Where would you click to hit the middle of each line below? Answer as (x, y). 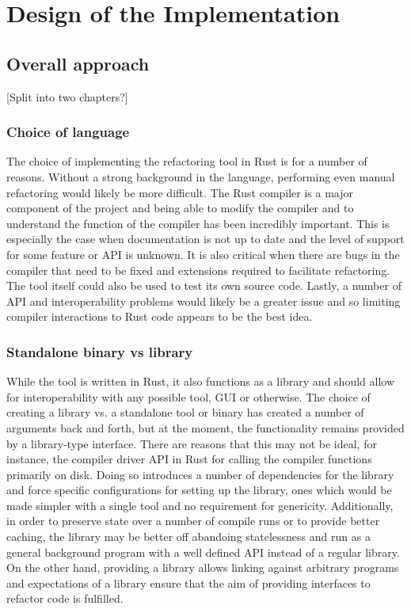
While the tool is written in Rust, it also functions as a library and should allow (201, 381)
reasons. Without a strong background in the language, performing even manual (201, 176)
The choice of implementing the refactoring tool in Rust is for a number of (187, 161)
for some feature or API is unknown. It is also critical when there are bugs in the (203, 254)
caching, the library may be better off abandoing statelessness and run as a (188, 537)
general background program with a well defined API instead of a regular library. (203, 552)
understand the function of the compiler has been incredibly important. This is (198, 223)
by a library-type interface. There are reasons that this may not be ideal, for (192, 443)
